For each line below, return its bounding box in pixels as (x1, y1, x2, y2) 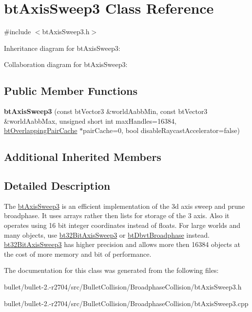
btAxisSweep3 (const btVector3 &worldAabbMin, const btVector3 (4, 106, 208, 116)
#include (4, 26, 31, 37)
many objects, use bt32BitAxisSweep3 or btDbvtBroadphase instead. (4, 229, 210, 240)
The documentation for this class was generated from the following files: (4, 265, 219, 275)
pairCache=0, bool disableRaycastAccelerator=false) (83, 125, 240, 135)
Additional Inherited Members (4, 149, 161, 164)
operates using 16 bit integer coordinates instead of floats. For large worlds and (4, 220, 241, 230)
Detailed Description (4, 178, 111, 193)
